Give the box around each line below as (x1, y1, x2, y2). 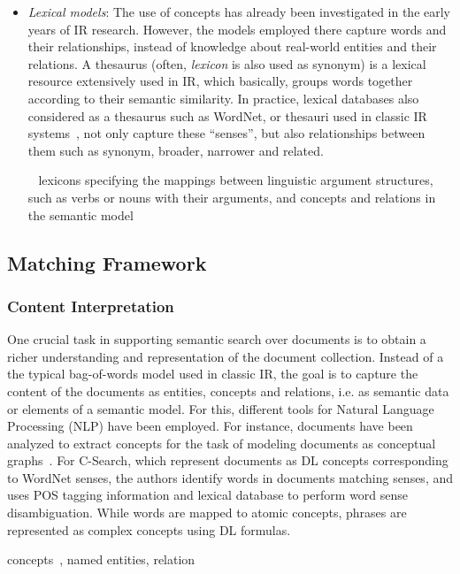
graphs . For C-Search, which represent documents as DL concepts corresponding (7, 451, 448, 470)
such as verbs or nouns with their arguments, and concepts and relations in (27, 188, 436, 206)
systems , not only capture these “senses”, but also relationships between (27, 124, 425, 142)
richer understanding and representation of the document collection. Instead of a (7, 347, 444, 365)
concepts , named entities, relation (7, 550, 195, 569)
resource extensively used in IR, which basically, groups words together (27, 72, 413, 90)
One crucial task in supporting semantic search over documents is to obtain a (7, 330, 426, 348)
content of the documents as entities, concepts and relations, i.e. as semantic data (7, 381, 449, 400)
